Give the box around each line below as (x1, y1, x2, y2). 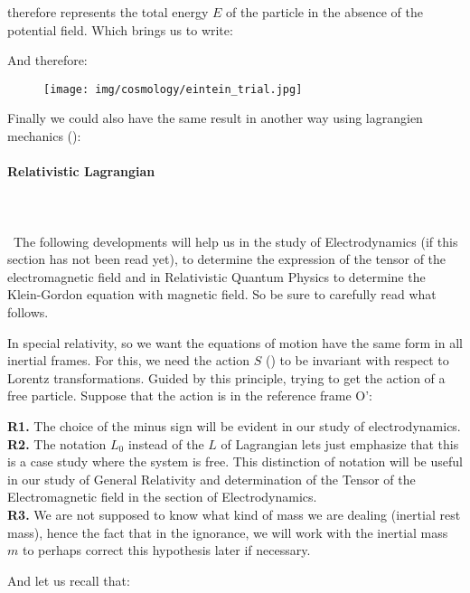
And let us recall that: (7, 570, 130, 589)
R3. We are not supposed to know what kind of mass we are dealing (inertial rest (7, 504, 461, 523)
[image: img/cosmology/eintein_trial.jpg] (43, 82, 303, 96)
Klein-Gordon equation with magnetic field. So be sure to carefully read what (7, 285, 437, 304)
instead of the (127, 434, 204, 453)
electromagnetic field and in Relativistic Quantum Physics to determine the (7, 267, 426, 286)
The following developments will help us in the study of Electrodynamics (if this (13, 231, 458, 250)
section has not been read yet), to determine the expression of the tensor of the (7, 249, 446, 268)
